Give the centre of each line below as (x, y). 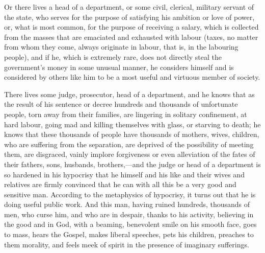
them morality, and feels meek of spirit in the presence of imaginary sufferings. (127, 244)
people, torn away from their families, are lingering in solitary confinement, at (126, 114)
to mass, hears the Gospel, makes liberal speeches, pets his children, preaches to (129, 234)
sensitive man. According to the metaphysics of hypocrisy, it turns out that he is (130, 194)
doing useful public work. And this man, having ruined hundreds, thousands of (127, 204)
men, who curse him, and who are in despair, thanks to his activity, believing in (129, 214)
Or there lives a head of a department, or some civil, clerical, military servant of (129, 7)
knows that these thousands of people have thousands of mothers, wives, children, (132, 134)
